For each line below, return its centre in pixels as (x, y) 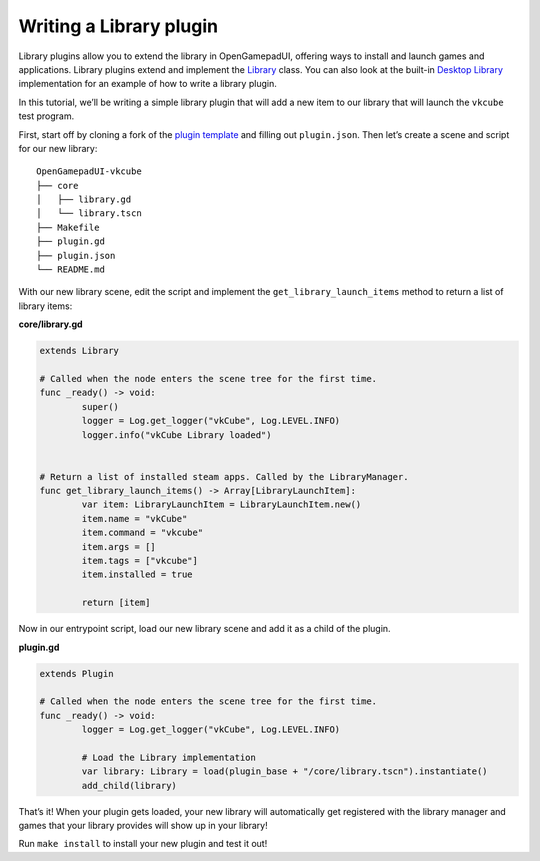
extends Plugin (76, 673)
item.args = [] (119, 546)
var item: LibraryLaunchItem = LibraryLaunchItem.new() (221, 504)
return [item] (116, 603)
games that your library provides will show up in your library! (143, 826)
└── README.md (70, 269)
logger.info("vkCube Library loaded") (176, 434)
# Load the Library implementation (169, 757)
